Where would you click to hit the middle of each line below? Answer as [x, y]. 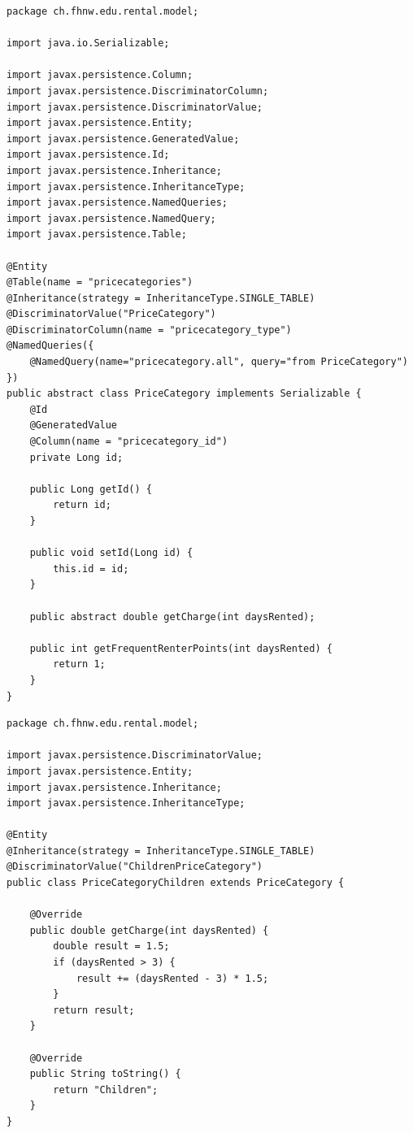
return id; [82, 505]
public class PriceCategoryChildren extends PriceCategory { [176, 883]
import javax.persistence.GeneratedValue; [123, 139]
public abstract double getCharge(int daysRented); [172, 616]
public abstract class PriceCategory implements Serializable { [184, 394]
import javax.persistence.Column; [100, 75]
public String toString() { [105, 1074]
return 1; [79, 664]
